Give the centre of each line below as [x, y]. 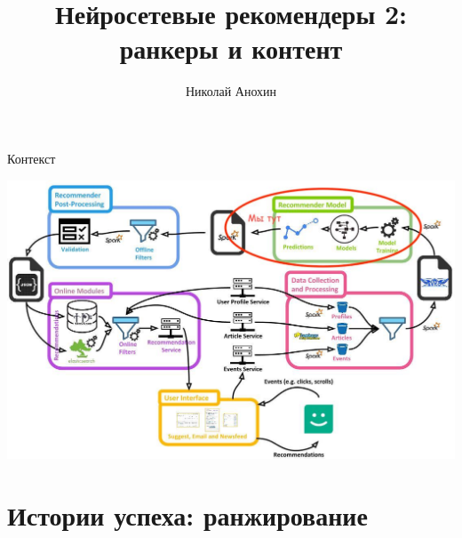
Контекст [32, 158]
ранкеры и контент [231, 48]
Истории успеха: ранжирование [187, 514]
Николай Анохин [231, 91]
